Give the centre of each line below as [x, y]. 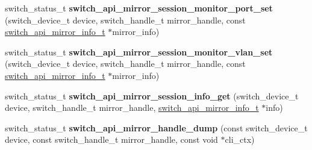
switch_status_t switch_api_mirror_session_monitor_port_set [139, 8]
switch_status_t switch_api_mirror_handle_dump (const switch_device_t [156, 127]
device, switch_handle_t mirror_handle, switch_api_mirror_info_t [132, 108]
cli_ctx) [240, 139]
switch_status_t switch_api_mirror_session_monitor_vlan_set [139, 52]
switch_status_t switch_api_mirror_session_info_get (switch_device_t [152, 95]
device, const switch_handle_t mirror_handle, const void [111, 139]
